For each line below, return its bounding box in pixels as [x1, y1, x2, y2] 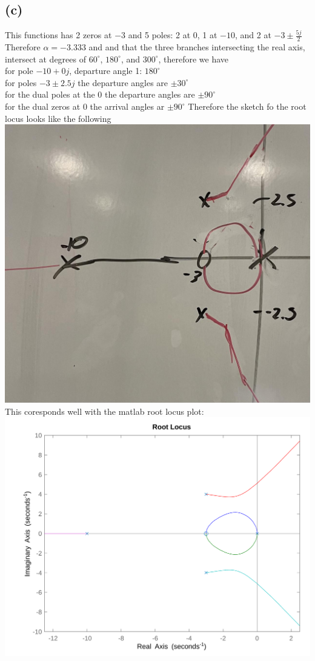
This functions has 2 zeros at [5, 29, 112, 41]
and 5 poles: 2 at [128, 29, 191, 41]
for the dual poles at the [5, 88, 95, 101]
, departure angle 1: [69, 64, 142, 77]
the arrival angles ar [90, 100, 165, 112]
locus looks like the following [5, 112, 111, 124]
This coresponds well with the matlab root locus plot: [5, 404, 204, 417]
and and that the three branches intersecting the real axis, [88, 41, 305, 53]
